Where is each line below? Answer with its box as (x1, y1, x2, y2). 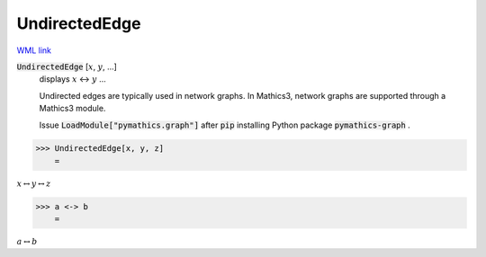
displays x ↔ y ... (39, 74, 107, 84)
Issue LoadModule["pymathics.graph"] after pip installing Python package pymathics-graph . (39, 120, 411, 130)
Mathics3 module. (39, 103, 106, 114)
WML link (16, 45, 52, 56)
